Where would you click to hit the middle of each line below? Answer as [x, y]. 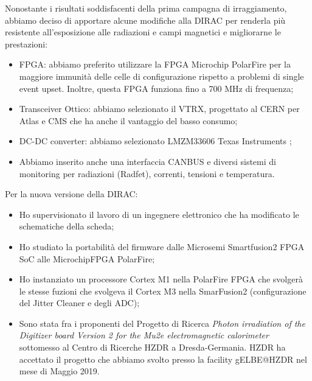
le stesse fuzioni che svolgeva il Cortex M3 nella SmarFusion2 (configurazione [163, 291]
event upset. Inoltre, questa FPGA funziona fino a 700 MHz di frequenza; [156, 88]
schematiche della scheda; [67, 226]
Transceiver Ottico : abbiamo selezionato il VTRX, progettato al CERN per [159, 109]
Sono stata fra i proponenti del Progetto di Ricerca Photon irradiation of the [162, 323]
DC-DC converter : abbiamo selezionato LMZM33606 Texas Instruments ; [155, 141]
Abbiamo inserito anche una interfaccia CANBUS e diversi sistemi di [147, 161]
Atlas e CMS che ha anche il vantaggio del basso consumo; [128, 120]
